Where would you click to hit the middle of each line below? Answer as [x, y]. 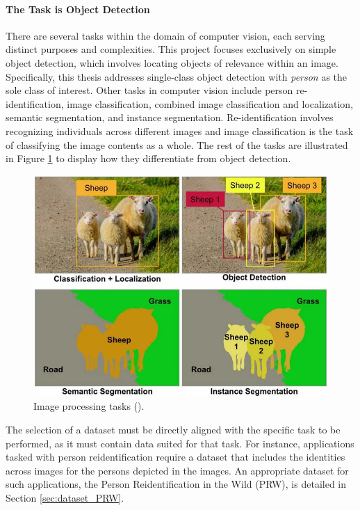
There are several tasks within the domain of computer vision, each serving [165, 35]
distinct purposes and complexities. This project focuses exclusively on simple [171, 49]
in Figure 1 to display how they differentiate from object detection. [148, 158]
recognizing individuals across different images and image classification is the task [180, 130]
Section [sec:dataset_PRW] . [65, 497]
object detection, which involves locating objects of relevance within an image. [172, 62]
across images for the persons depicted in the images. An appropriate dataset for [177, 470]
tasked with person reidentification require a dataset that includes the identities [175, 457]
